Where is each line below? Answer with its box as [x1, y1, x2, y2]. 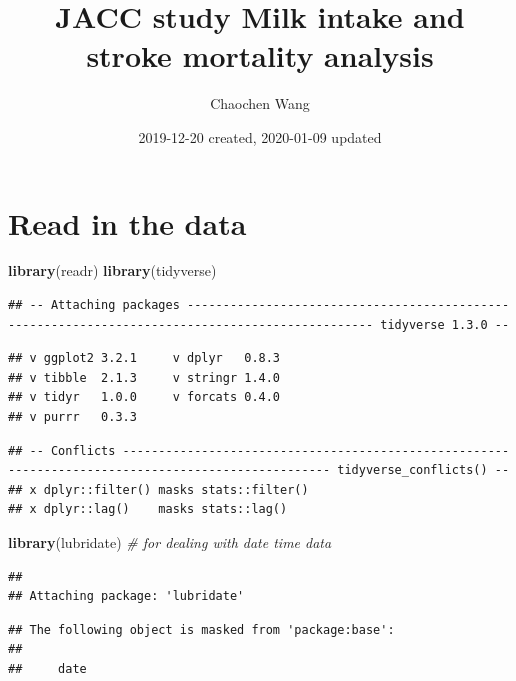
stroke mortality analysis [86, 35, 434, 76]
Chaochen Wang [210, 93, 310, 114]
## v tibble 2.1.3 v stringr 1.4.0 [8, 370, 281, 385]
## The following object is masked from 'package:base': [8, 622, 395, 637]
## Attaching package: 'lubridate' [8, 589, 245, 604]
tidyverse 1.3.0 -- [380, 317, 510, 332]
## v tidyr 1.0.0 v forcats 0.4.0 [8, 390, 281, 405]
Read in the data [8, 202, 247, 243]
